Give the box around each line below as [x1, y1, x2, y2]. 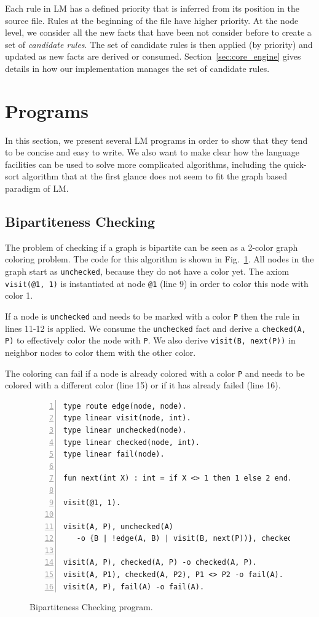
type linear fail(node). [63, 450, 165, 459]
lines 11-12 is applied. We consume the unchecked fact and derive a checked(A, [5, 321, 306, 334]
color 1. [5, 289, 33, 302]
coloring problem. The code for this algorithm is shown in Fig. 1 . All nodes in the [5, 253, 314, 265]
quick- [283, 157, 307, 170]
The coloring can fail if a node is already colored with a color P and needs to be [5, 366, 305, 379]
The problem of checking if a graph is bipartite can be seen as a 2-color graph [5, 240, 298, 253]
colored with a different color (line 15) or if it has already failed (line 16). [5, 379, 281, 391]
